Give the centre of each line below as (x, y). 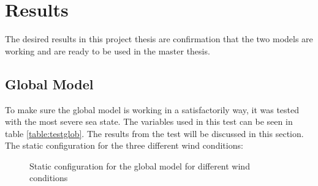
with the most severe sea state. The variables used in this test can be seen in (149, 121)
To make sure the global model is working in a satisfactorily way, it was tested (152, 109)
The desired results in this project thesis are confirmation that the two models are (159, 39)
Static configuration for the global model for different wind (140, 166)
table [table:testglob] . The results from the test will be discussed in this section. (154, 133)
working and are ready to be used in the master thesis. (108, 50)
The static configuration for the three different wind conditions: (124, 145)
